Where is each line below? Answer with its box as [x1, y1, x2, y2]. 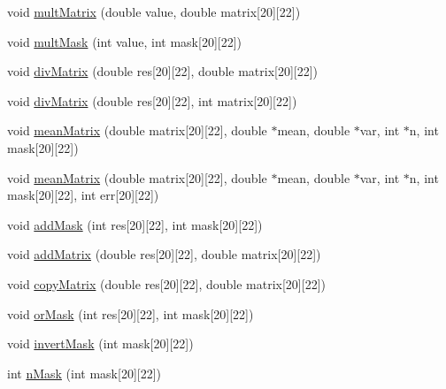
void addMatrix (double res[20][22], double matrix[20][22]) [7, 245, 321, 263]
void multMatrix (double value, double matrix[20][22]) [7, 3, 301, 20]
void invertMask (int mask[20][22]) [7, 334, 194, 353]
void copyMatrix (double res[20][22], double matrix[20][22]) [7, 274, 326, 293]
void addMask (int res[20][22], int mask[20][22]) [7, 215, 263, 233]
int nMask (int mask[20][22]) [7, 363, 162, 382]
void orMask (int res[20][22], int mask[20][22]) [7, 304, 254, 323]
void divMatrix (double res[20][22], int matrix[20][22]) [7, 91, 297, 110]
